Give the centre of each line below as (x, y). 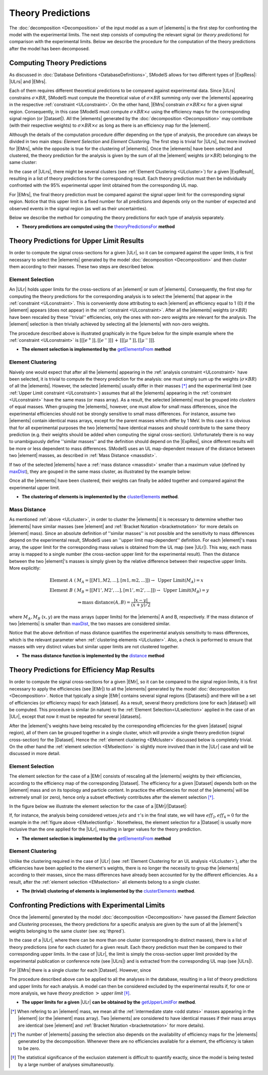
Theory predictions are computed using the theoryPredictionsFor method (98, 227)
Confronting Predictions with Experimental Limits (87, 905)
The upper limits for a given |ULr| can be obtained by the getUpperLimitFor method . (109, 1002)
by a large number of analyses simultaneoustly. (66, 1064)
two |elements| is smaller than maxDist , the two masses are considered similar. (90, 623)
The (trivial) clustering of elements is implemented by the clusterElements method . (108, 891)
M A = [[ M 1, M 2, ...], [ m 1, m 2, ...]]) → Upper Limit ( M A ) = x (140, 581)
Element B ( (63, 590)
